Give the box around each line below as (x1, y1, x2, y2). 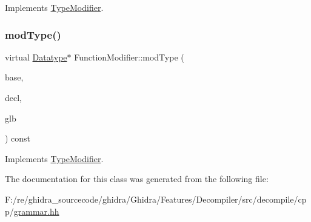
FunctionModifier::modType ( (74, 50, 184, 63)
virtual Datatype (5, 50, 67, 63)
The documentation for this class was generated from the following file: (5, 172, 269, 185)
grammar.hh (13, 204, 59, 217)
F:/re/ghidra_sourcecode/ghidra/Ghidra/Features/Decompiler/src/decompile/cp (5, 192, 307, 205)
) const (5, 132, 31, 145)
